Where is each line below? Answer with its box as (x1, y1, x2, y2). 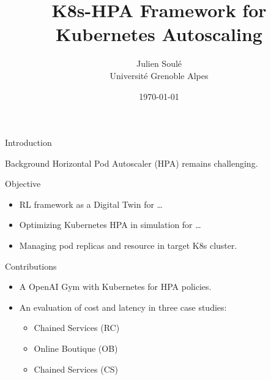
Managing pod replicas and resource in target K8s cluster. (19, 239, 237, 252)
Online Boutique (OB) (34, 342, 118, 355)
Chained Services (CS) (34, 362, 118, 375)
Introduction (5, 136, 52, 149)
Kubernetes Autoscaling (56, 21, 262, 47)
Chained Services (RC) (34, 321, 120, 334)
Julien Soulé (136, 57, 182, 70)
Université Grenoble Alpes (110, 69, 209, 82)
